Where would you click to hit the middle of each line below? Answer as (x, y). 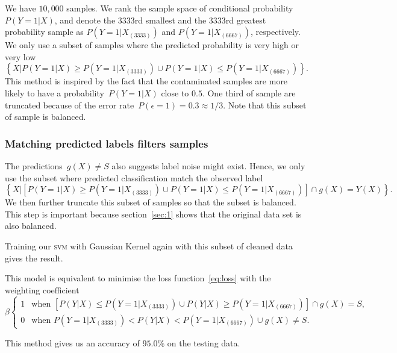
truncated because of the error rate (70, 105)
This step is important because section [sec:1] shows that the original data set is (153, 214)
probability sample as (44, 32)
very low (20, 56)
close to (175, 92)
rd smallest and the (170, 20)
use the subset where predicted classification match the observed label (134, 177)
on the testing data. (204, 342)
